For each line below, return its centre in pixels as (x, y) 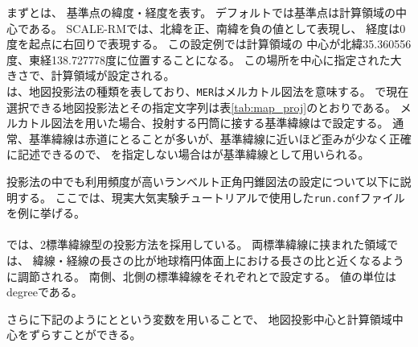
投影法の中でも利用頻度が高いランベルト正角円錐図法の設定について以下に (203, 181)
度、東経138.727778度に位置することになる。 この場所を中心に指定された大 (204, 59)
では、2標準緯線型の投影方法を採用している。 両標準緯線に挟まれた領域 (197, 244)
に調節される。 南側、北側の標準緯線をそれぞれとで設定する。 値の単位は (201, 276)
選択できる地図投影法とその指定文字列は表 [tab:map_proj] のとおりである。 (201, 107)
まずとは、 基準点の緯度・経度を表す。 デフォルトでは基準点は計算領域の (201, 12)
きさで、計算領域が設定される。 (91, 75)
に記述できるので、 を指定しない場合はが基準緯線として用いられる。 (188, 154)
